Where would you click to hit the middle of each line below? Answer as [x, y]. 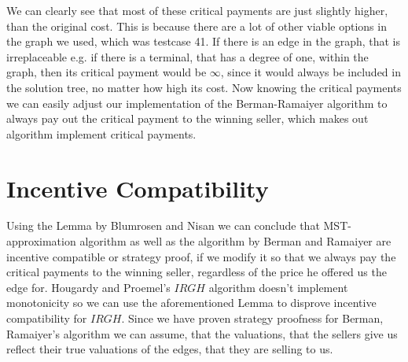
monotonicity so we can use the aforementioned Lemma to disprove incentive [191, 303]
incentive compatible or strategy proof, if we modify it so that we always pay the [201, 256]
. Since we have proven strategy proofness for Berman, [252, 318]
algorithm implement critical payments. [101, 133]
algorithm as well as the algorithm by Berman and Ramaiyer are [235, 241]
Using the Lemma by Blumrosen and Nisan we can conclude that [163, 225]
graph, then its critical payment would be [107, 72]
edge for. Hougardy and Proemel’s [88, 287]
